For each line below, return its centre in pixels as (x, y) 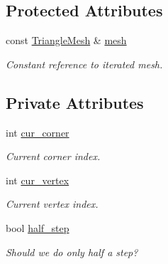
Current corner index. (53, 156)
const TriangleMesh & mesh (66, 40)
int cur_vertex (38, 180)
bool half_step (38, 227)
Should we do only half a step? (72, 252)
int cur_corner (38, 132)
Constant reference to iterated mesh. (84, 64)
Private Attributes (75, 102)
